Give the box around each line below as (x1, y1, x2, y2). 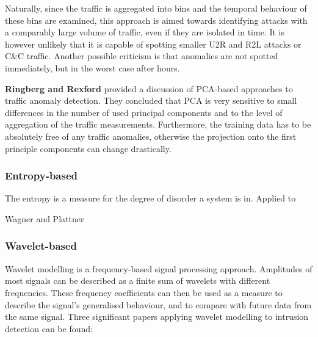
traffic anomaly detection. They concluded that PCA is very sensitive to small (5, 94, 297, 107)
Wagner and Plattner (5, 212, 84, 225)
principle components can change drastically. (5, 142, 172, 154)
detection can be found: (5, 322, 93, 335)
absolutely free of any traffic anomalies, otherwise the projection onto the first (5, 129, 297, 142)
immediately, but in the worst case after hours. (5, 61, 180, 74)
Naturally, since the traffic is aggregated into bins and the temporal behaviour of (5, 2, 307, 14)
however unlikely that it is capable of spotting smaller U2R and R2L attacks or (5, 37, 302, 50)
